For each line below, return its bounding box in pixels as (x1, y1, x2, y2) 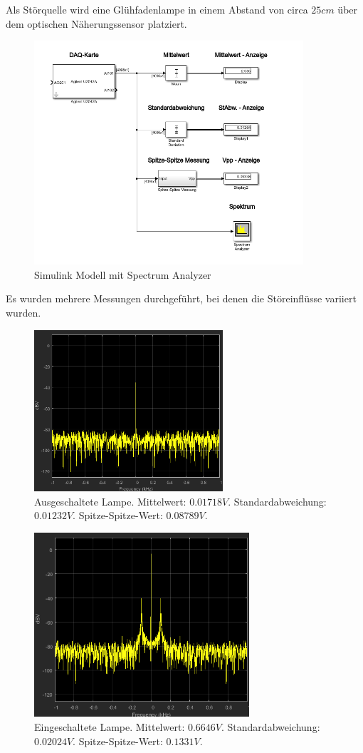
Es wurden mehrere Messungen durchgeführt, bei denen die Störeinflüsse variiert (6, 291, 357, 306)
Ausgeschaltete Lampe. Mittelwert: (34, 493, 186, 508)
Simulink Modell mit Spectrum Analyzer (34, 267, 211, 282)
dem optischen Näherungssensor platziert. (6, 16, 187, 31)
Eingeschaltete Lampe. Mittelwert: (34, 719, 185, 734)
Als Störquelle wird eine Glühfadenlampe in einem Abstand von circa (6, 2, 308, 16)
